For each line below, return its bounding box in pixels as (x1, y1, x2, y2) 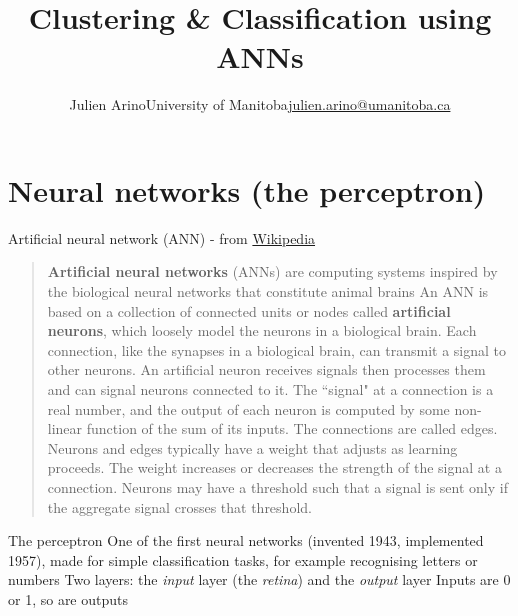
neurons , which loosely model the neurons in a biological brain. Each (47, 320, 477, 341)
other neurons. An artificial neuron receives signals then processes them (47, 359, 486, 380)
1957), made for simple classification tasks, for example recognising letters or (8, 549, 478, 570)
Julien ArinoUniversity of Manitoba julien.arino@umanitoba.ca (69, 94, 451, 115)
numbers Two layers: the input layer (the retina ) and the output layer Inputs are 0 (8, 569, 511, 590)
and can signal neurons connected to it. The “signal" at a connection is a (47, 379, 494, 399)
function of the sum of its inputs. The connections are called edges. (86, 418, 498, 439)
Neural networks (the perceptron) (8, 169, 486, 210)
